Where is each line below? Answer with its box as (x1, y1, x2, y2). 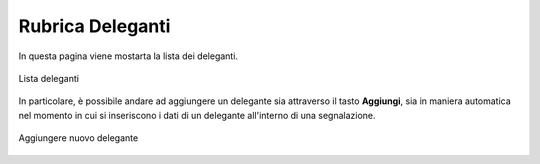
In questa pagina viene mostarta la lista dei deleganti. (18, 50, 239, 62)
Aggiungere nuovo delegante (18, 132, 139, 144)
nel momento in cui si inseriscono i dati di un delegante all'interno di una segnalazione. (18, 109, 376, 121)
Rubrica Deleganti (18, 15, 171, 37)
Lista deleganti (18, 72, 80, 84)
